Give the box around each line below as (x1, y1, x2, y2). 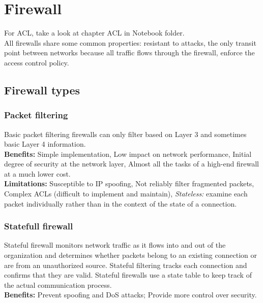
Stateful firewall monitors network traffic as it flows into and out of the (4, 240, 226, 250)
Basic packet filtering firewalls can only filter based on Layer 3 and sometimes (4, 128, 247, 139)
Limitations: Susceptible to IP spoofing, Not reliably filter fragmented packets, (4, 178, 254, 189)
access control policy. (4, 57, 69, 68)
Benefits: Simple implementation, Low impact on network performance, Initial (4, 148, 252, 159)
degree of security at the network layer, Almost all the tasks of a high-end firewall (4, 158, 259, 169)
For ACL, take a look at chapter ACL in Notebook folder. (4, 27, 185, 38)
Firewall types (4, 82, 80, 97)
